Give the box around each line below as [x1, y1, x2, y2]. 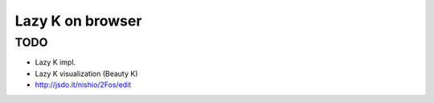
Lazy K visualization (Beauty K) [35, 69, 138, 78]
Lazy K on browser [14, 12, 142, 30]
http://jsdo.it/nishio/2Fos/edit [35, 80, 132, 89]
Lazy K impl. [35, 57, 76, 67]
